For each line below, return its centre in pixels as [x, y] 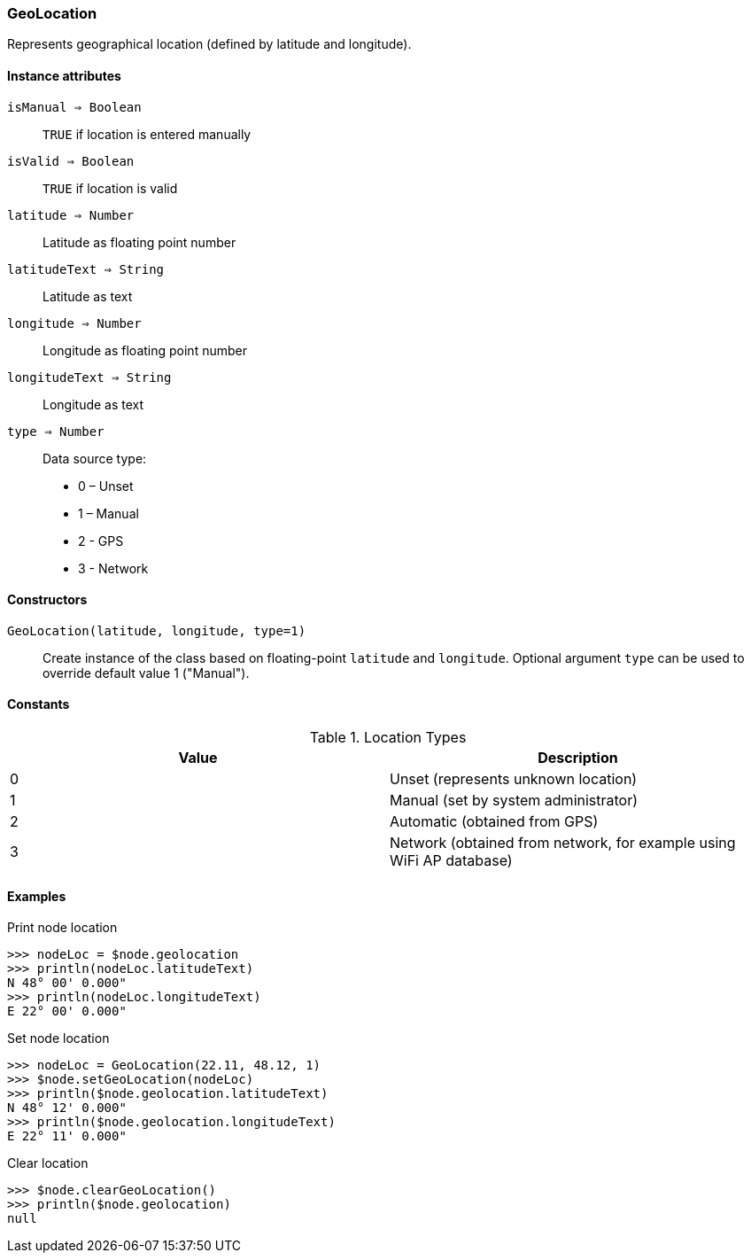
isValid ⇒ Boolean [71, 161]
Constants [39, 704]
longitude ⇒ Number [74, 323]
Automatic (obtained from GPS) [494, 822]
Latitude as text [88, 296]
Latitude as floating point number [139, 242]
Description [578, 758]
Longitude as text [93, 404]
